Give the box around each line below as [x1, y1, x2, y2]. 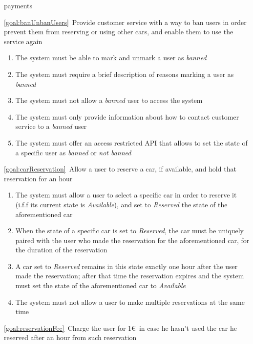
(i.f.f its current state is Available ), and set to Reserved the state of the [15, 199, 228, 209]
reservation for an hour [4, 173, 73, 183]
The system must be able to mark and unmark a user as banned [15, 52, 207, 63]
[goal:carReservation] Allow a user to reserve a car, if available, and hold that [4, 164, 236, 174]
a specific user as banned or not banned [15, 147, 131, 157]
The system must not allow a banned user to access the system [15, 95, 203, 105]
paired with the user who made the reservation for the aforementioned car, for [15, 235, 250, 245]
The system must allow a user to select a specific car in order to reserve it [15, 190, 237, 200]
